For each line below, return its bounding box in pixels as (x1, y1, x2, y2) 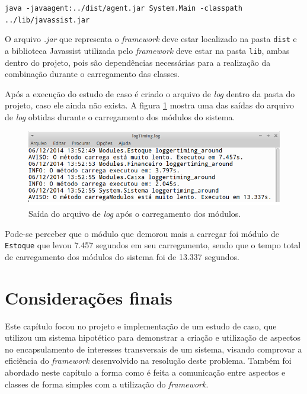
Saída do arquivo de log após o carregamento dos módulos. (28, 207, 241, 220)
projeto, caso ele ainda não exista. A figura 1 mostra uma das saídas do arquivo (5, 99, 294, 111)
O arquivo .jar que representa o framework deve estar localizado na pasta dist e (5, 33, 297, 45)
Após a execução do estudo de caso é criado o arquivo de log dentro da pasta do (5, 87, 295, 100)
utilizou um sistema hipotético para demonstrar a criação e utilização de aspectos (5, 331, 301, 344)
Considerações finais (5, 285, 173, 309)
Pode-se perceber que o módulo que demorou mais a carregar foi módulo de (5, 227, 279, 239)
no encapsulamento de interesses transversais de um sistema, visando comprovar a (5, 342, 302, 355)
